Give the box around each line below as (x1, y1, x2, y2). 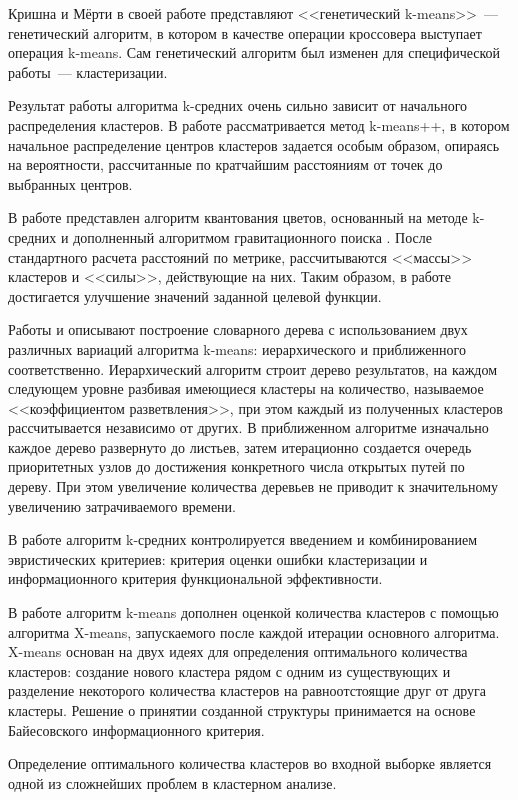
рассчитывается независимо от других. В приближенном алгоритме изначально (8, 417, 489, 438)
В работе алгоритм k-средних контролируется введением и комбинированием (8, 529, 478, 550)
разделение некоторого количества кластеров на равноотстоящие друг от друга (8, 680, 487, 701)
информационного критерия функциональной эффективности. (8, 568, 383, 589)
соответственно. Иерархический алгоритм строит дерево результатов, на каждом (8, 358, 498, 379)
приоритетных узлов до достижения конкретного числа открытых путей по (8, 456, 465, 477)
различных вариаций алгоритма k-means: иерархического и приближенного (8, 338, 466, 359)
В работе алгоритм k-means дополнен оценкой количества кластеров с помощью (8, 602, 499, 623)
